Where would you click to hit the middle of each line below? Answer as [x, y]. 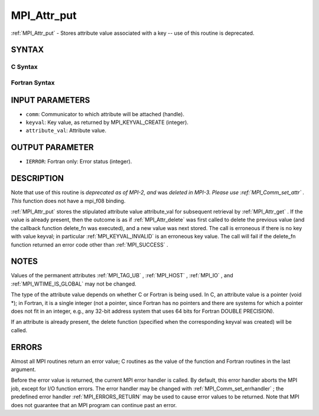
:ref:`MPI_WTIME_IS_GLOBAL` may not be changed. [74, 284]
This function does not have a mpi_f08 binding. [68, 201]
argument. [24, 369]
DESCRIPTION [38, 178]
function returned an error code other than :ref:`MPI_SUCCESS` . [89, 244]
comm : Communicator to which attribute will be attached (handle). [105, 114]
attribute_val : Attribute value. [66, 130]
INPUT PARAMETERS [51, 100]
